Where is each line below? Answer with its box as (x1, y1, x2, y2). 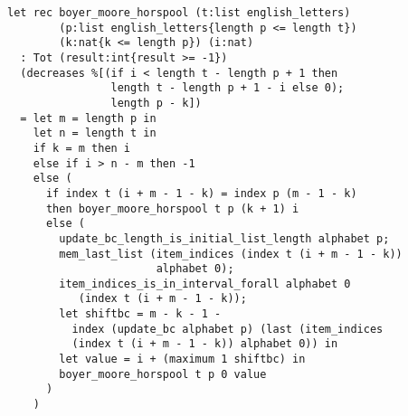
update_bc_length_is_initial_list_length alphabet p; (59, 232, 390, 245)
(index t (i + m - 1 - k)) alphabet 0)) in (71, 337, 338, 351)
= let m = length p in (20, 111, 157, 125)
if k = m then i (33, 141, 131, 155)
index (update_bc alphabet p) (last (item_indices (71, 322, 384, 336)
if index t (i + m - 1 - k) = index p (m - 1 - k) (45, 186, 357, 200)
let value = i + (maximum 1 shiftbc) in (59, 353, 306, 366)
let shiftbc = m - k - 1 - (59, 307, 222, 321)
